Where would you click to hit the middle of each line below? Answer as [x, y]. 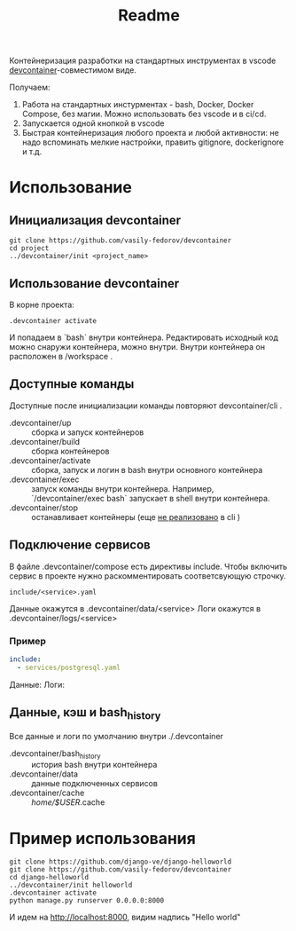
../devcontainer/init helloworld [71, 885]
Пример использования [103, 838]
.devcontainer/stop [43, 508]
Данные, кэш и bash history [85, 714]
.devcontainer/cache [47, 793]
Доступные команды [72, 384]
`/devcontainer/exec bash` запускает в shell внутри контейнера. [151, 498]
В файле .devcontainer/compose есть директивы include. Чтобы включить [148, 566]
